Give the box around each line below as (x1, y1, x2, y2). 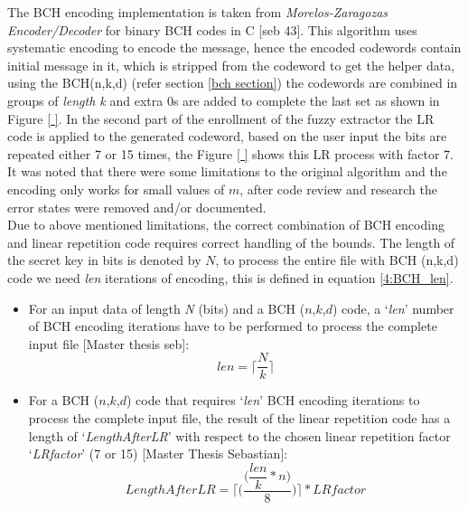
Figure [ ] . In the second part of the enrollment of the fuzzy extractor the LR (7, 109, 435, 127)
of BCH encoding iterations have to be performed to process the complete (28, 316, 437, 335)
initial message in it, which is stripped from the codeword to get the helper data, (7, 55, 455, 74)
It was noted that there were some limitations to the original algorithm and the (7, 162, 447, 181)
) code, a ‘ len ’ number (332, 298, 454, 317)
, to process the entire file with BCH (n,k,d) (215, 250, 459, 269)
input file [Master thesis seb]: (28, 334, 190, 353)
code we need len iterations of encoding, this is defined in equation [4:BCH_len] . (7, 268, 454, 287)
